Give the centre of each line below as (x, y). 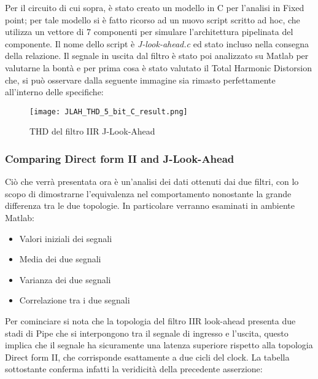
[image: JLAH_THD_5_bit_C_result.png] (109, 111)
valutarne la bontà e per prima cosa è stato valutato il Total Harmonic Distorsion (159, 67)
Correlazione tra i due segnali (75, 300)
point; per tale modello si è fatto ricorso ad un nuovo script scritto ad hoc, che (153, 19)
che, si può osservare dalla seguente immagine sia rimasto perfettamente (140, 80)
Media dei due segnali (60, 259)
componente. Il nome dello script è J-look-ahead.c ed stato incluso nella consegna (157, 43)
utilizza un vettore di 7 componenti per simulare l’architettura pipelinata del (149, 32)
